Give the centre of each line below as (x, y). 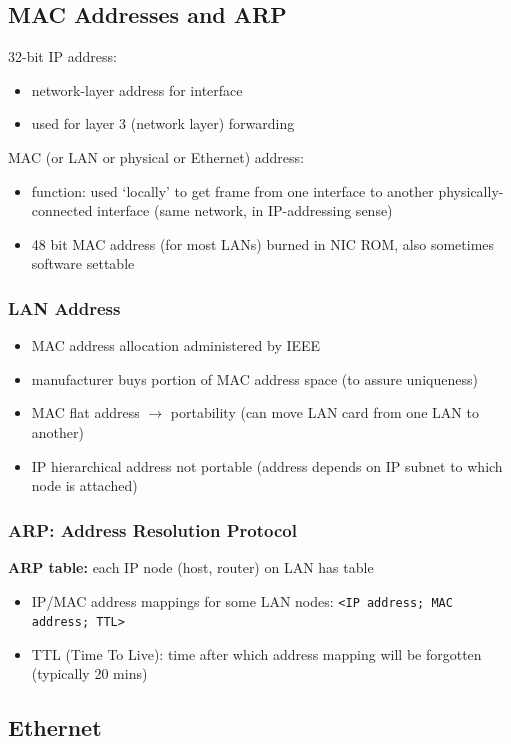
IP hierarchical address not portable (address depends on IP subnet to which (267, 465)
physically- (471, 190)
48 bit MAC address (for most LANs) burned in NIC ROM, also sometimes (263, 243)
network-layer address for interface (137, 89)
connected (62, 210)
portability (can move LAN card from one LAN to (324, 412)
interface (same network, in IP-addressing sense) (245, 210)
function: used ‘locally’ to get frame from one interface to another (232, 190)
